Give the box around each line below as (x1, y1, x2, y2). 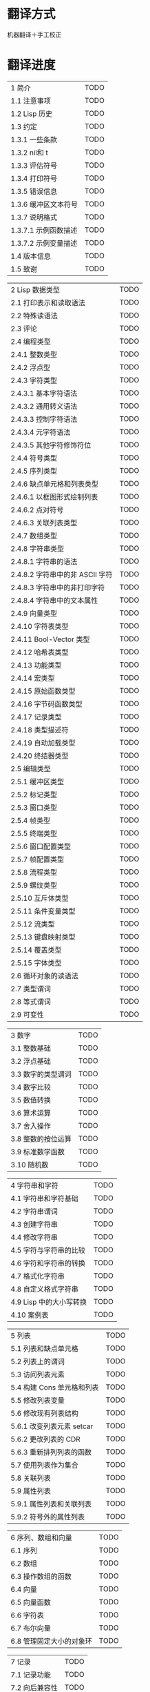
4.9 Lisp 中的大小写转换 (10, 1297, 87, 1307)
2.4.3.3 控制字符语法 (10, 414, 78, 424)
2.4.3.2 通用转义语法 (10, 401, 78, 411)
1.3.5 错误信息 (10, 186, 58, 196)
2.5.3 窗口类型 (10, 802, 58, 812)
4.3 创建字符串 (10, 1219, 58, 1229)
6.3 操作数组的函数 (10, 1571, 72, 1581)
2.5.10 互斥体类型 (10, 893, 69, 903)
